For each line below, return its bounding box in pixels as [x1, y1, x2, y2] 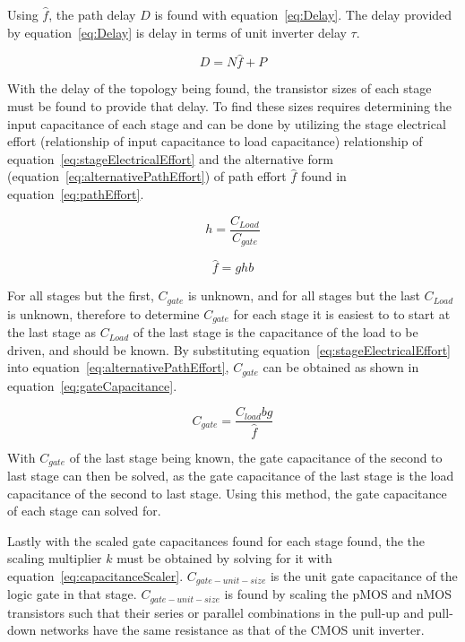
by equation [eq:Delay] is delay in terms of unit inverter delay [7, 22, 347, 41]
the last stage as [7, 323, 96, 342]
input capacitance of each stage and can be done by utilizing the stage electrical [7, 114, 446, 133]
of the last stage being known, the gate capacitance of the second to [69, 447, 443, 466]
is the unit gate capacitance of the [270, 566, 458, 585]
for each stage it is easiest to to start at [233, 304, 451, 323]
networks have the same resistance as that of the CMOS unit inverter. [39, 620, 425, 639]
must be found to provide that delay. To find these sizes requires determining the [7, 97, 452, 115]
